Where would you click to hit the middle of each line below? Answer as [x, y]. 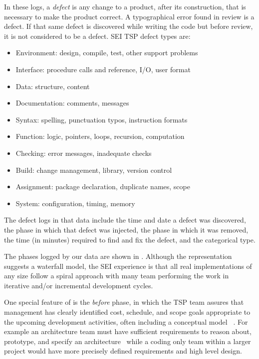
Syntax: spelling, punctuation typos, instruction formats [102, 119]
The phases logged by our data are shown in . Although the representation [118, 256]
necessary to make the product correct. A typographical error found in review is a [129, 16]
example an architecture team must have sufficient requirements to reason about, [128, 331]
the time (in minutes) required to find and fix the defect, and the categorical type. [130, 239]
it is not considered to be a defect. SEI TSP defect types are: [97, 36]
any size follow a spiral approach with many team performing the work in [117, 276]
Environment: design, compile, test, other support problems [107, 53]
